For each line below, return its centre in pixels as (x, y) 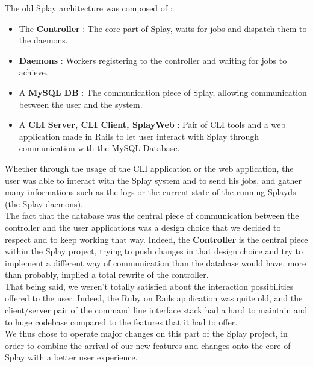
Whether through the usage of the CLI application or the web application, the (149, 168)
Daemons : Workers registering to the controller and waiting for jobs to (153, 60)
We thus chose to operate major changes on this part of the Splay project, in (146, 334)
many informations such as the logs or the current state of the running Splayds (150, 192)
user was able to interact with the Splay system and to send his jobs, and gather (153, 180)
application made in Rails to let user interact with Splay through (139, 136)
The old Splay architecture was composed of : (89, 8)
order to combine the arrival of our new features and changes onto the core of (148, 345)
